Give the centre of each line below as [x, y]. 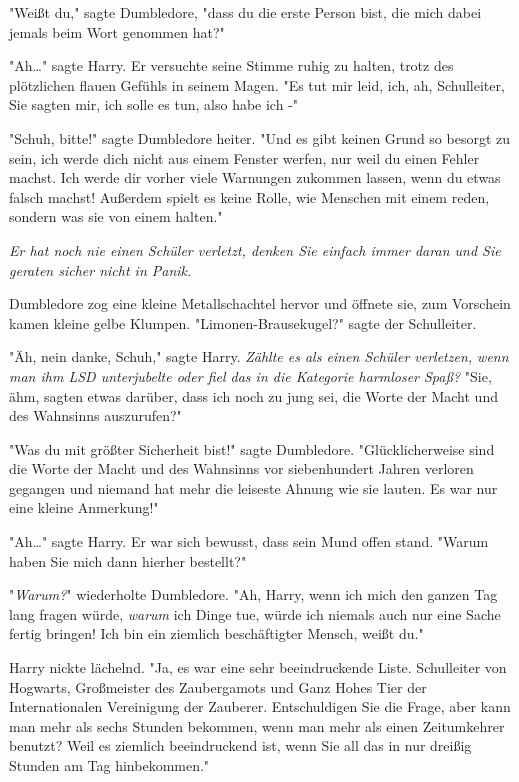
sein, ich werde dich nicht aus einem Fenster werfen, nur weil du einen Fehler [244, 157]
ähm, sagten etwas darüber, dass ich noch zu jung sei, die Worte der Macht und [253, 395]
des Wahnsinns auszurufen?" [95, 415]
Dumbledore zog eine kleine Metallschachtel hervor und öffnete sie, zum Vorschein [260, 303]
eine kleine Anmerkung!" [84, 507]
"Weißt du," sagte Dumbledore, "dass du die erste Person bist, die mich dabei [245, 12]
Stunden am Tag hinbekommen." [109, 765]
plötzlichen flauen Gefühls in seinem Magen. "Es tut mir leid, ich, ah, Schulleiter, [257, 84]
